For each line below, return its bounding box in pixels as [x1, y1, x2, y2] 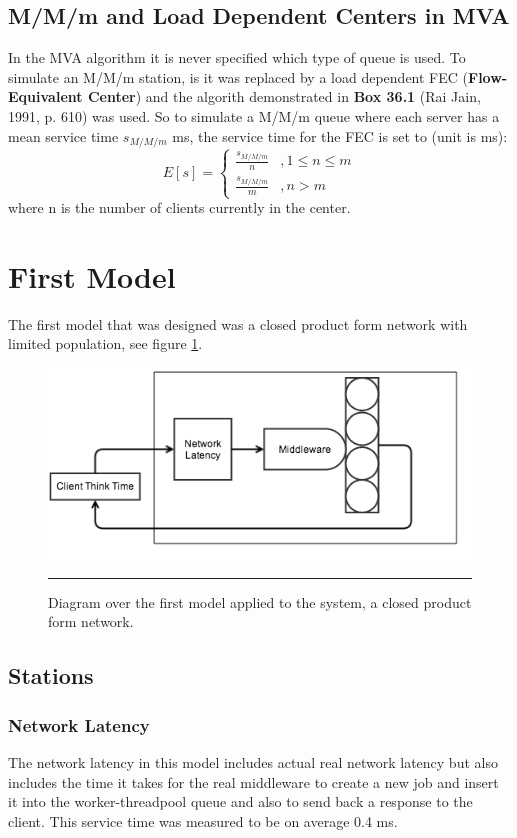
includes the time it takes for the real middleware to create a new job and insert [8, 771, 499, 792]
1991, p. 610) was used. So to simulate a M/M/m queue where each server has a [8, 105, 500, 126]
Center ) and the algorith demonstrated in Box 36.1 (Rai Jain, [87, 86, 481, 107]
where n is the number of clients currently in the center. [8, 197, 351, 218]
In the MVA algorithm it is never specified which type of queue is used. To [8, 47, 466, 68]
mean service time [8, 125, 119, 146]
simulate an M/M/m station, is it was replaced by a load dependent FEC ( [8, 66, 468, 87]
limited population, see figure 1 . [8, 333, 203, 354]
